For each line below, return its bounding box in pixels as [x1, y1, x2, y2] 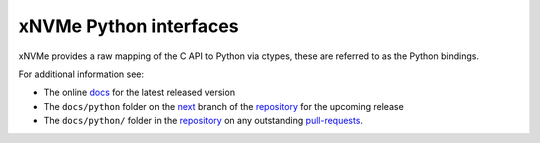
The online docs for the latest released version [43, 86, 235, 99]
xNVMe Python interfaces [18, 15, 239, 37]
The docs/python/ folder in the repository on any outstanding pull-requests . [43, 115, 364, 127]
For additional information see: [18, 68, 145, 80]
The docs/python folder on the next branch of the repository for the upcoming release [43, 100, 404, 112]
